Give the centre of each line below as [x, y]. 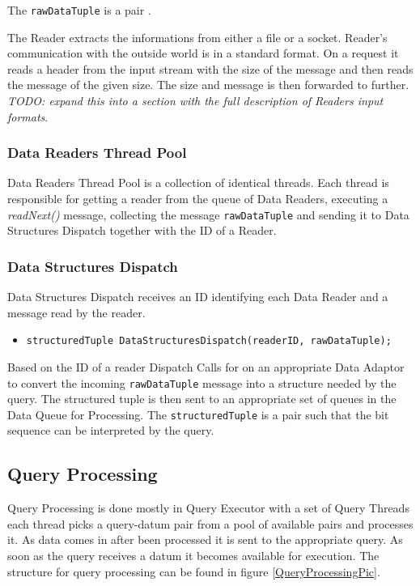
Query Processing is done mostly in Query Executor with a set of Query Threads [208, 508]
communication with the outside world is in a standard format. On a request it [203, 53]
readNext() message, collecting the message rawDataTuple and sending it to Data [208, 214]
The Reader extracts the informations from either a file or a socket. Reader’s [197, 37]
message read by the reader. [76, 312]
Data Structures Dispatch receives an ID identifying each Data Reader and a [198, 297]
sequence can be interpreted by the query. [111, 430]
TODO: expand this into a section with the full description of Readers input [195, 101]
